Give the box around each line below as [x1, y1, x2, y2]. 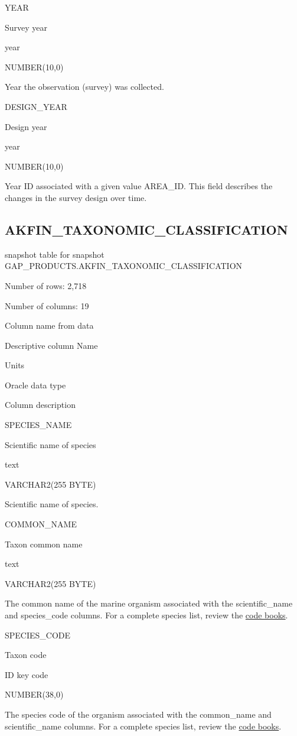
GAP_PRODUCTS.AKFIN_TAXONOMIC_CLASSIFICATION [5, 260, 243, 272]
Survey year [5, 21, 48, 33]
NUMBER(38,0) [5, 688, 64, 701]
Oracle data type [5, 378, 66, 391]
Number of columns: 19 [5, 299, 89, 312]
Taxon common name [5, 537, 83, 550]
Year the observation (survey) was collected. [5, 80, 164, 93]
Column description [5, 398, 76, 411]
